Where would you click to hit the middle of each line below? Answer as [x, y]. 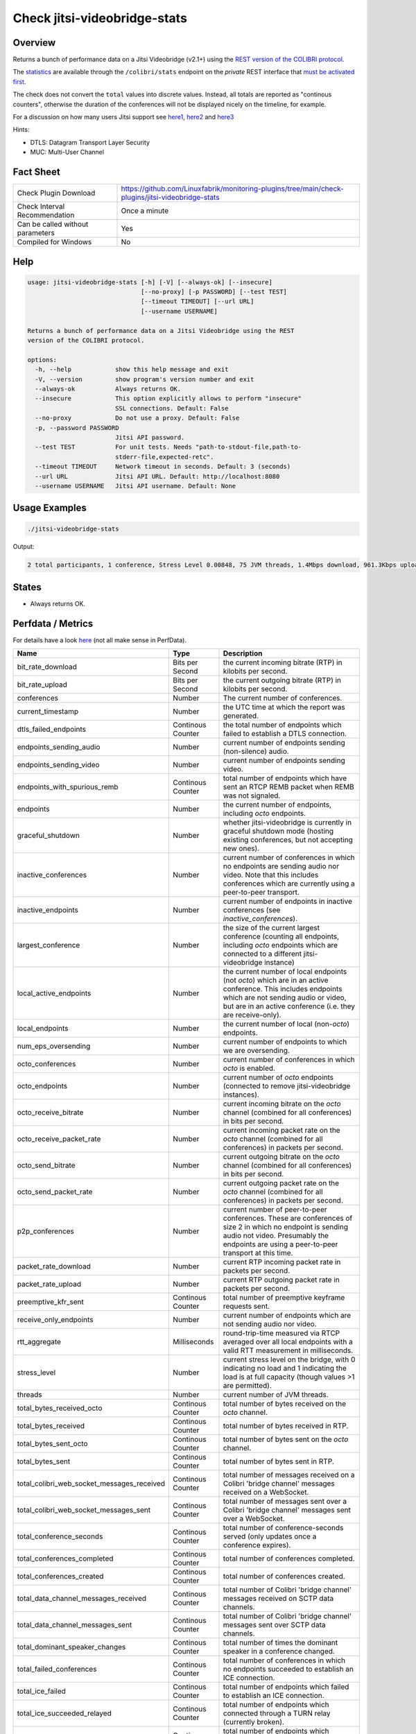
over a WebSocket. [254, 1519]
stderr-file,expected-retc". [164, 457]
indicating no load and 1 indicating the [285, 1368]
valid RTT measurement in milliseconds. [288, 1350]
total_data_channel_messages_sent [75, 1625]
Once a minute [145, 211]
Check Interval [41, 207]
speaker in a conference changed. [279, 1651]
